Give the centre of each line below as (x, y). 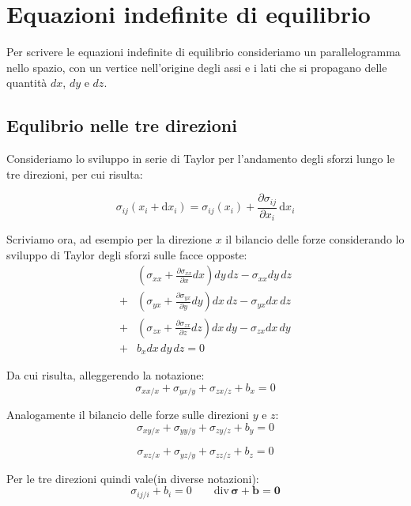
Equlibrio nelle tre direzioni (122, 125)
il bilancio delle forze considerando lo (315, 239)
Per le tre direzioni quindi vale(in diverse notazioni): (133, 478)
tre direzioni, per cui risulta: (75, 174)
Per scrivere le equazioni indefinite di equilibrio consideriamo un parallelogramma (204, 52)
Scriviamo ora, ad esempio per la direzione (109, 239)
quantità (27, 83)
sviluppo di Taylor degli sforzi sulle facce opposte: (127, 254)
